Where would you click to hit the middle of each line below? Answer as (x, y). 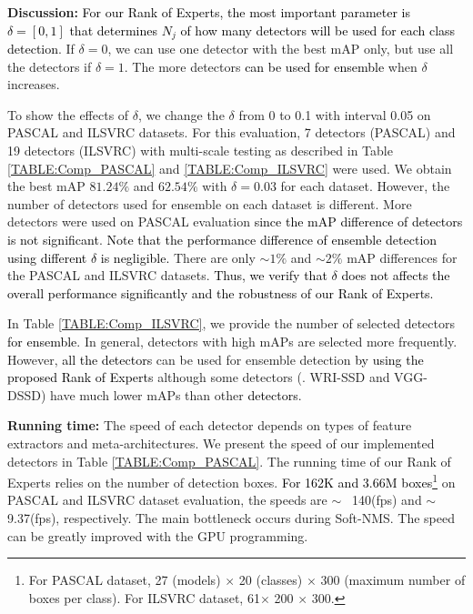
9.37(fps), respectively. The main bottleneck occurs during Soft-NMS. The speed (231, 517)
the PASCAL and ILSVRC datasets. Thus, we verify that (167, 275)
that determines (113, 30)
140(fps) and (387, 500)
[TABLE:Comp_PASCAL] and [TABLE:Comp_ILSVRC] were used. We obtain (230, 168)
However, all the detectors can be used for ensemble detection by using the (216, 359)
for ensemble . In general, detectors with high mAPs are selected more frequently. (232, 341)
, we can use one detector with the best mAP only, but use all (281, 49)
